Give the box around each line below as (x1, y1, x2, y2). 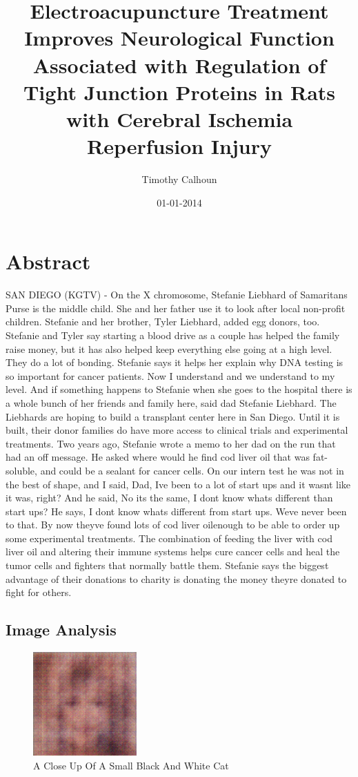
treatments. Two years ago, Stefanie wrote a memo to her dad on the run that (6, 436, 336, 450)
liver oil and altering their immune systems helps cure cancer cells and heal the (6, 544, 340, 559)
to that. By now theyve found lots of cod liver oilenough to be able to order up (6, 517, 340, 532)
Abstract (6, 247, 91, 276)
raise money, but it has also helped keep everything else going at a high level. (6, 341, 332, 356)
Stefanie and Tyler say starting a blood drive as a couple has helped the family (6, 327, 340, 342)
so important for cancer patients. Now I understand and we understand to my (6, 368, 335, 383)
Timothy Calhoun (141, 172, 217, 186)
